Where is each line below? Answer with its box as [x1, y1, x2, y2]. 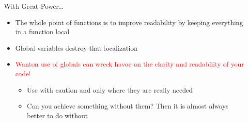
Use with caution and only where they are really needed [27, 84, 193, 95]
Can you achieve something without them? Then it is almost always [27, 101, 229, 111]
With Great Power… [4, 1, 63, 11]
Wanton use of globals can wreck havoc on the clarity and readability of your [15, 59, 244, 69]
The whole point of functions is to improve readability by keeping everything [15, 17, 243, 27]
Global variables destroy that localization [15, 42, 138, 53]
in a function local [15, 27, 70, 37]
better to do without [27, 110, 88, 120]
